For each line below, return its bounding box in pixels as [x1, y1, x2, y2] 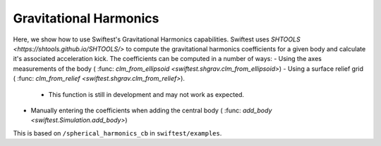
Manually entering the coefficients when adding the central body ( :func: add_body [30, 106, 272, 114]
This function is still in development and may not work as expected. [48, 90, 245, 98]
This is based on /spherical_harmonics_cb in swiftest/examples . [13, 128, 222, 137]
